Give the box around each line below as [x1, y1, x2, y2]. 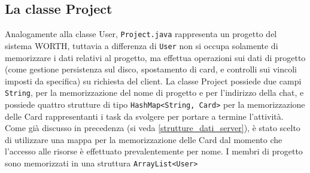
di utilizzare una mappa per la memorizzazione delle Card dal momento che [5, 133, 282, 145]
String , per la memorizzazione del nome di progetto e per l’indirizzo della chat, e [5, 86, 304, 99]
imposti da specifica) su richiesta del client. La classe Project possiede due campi [5, 74, 302, 87]
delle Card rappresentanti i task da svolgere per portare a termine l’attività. [5, 110, 284, 122]
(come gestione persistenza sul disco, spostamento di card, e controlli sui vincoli [5, 63, 297, 75]
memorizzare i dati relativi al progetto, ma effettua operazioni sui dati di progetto [5, 51, 306, 63]
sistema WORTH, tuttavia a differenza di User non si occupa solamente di [5, 39, 278, 51]
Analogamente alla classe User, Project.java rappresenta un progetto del [5, 28, 277, 40]
